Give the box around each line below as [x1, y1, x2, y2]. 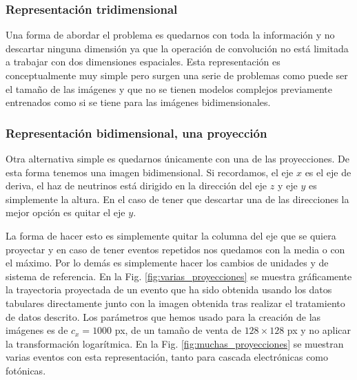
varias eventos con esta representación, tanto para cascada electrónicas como [6, 350, 329, 364]
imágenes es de [6, 323, 68, 337]
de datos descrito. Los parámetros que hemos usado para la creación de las [6, 309, 321, 324]
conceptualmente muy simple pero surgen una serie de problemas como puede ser [6, 68, 348, 82]
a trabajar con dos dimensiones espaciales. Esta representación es [6, 54, 280, 69]
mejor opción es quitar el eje [6, 205, 125, 220]
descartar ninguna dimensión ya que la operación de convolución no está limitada [6, 41, 349, 55]
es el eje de [305, 165, 351, 179]
